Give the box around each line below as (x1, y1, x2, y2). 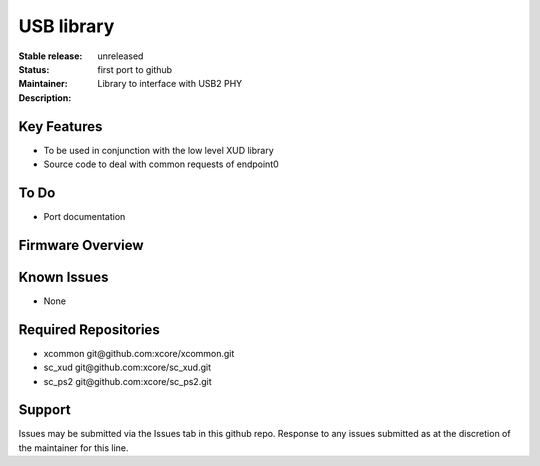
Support (18, 401, 71, 419)
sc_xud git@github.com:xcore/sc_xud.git (43, 361, 212, 374)
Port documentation (43, 210, 126, 222)
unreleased (97, 50, 144, 62)
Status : (18, 63, 50, 75)
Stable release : (18, 50, 83, 62)
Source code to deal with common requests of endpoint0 (43, 158, 279, 170)
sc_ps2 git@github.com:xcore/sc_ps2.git (43, 375, 212, 387)
